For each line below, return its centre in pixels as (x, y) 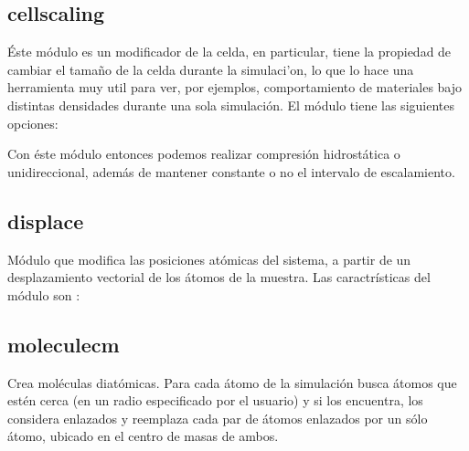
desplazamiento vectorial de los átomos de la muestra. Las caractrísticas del (219, 277)
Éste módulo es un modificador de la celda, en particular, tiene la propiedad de (229, 52)
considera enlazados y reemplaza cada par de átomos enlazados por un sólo (218, 418)
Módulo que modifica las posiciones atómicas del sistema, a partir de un (209, 259)
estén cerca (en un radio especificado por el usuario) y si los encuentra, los (215, 400)
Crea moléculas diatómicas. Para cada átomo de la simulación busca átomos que (232, 382)
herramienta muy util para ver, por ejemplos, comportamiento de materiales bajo (235, 87)
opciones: (33, 123)
